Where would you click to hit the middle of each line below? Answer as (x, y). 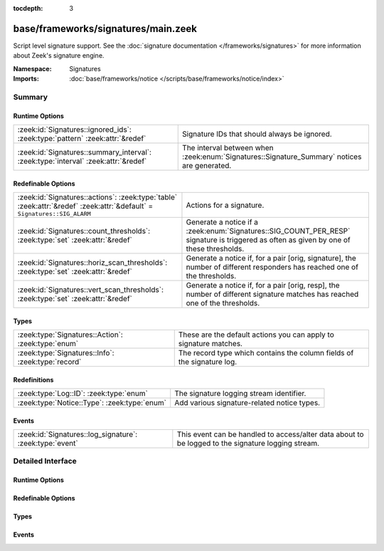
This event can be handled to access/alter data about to (270, 434)
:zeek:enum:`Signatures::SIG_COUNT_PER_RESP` (268, 231)
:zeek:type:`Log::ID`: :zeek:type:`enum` (83, 394)
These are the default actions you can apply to (256, 335)
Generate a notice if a (222, 222)
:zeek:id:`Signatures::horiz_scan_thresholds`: (92, 263)
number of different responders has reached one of (272, 267)
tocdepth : (28, 8)
